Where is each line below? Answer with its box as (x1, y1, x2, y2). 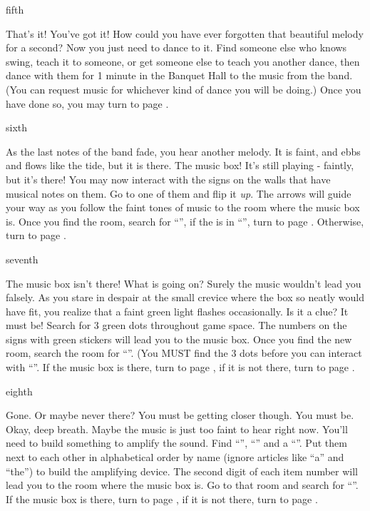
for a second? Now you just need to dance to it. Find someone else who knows (6, 40, 347, 55)
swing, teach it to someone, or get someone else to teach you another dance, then (6, 54, 360, 69)
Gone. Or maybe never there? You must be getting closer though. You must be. (6, 408, 354, 423)
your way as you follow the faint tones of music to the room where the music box (6, 200, 360, 215)
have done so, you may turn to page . (6, 96, 169, 111)
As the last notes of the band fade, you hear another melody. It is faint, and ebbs (6, 143, 361, 158)
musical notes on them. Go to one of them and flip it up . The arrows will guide (6, 186, 351, 201)
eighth (6, 383, 33, 398)
